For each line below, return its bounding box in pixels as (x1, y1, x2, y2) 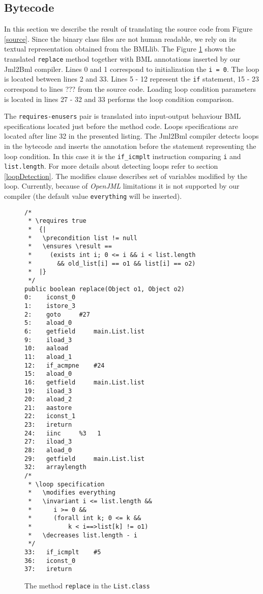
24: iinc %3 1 (24, 429, 101, 437)
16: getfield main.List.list (24, 378, 145, 386)
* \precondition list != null (28, 234, 137, 242)
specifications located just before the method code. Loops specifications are (4, 120, 238, 131)
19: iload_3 (24, 387, 72, 395)
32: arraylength (24, 463, 86, 471)
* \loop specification (28, 480, 105, 488)
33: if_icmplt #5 (24, 548, 101, 556)
